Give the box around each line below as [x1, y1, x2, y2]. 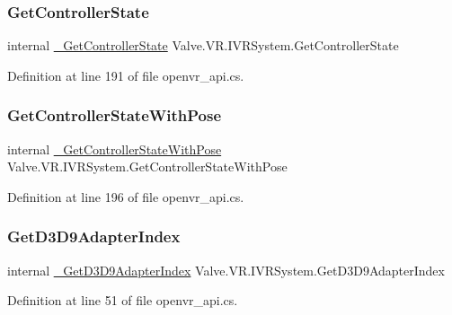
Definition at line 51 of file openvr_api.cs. [7, 291, 238, 310]
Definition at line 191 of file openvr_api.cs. [7, 66, 244, 84]
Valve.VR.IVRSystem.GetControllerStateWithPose [7, 157, 288, 176]
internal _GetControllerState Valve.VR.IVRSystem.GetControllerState [7, 36, 399, 55]
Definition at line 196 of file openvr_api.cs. [7, 187, 244, 206]
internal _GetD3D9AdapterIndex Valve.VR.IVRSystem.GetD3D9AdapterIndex [7, 260, 445, 279]
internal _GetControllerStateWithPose [7, 139, 222, 158]
